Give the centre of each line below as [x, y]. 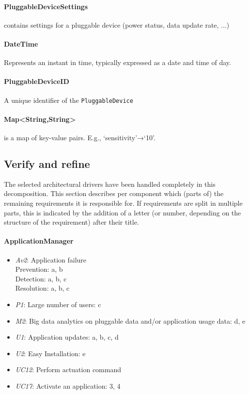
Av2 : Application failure [51, 259]
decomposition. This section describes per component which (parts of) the [114, 193]
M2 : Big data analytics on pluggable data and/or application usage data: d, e [130, 320]
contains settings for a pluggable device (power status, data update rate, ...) [117, 25]
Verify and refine [47, 164]
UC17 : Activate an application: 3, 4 [68, 386]
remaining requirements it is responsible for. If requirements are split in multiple [123, 203]
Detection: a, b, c [41, 278]
